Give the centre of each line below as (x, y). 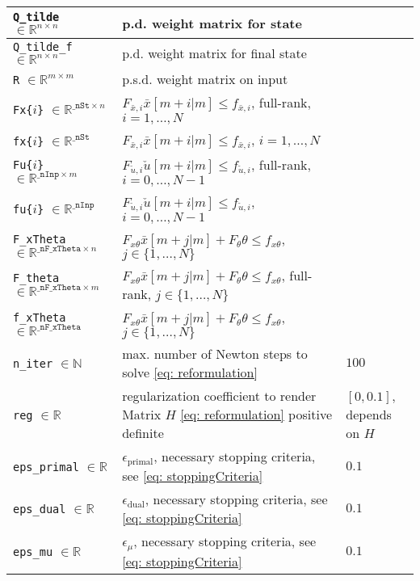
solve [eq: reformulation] (190, 372)
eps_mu (33, 552)
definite (143, 432)
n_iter (33, 364)
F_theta (36, 278)
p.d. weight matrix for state (212, 23)
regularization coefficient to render (219, 395)
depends (369, 414)
